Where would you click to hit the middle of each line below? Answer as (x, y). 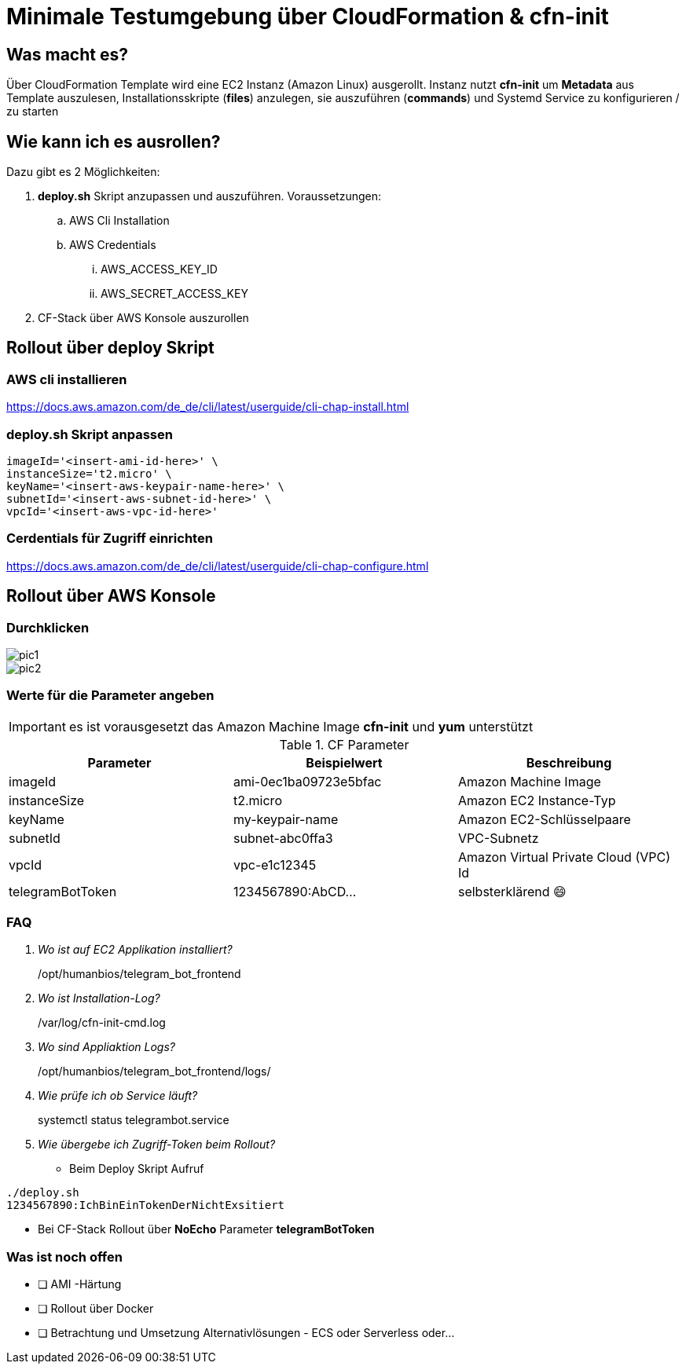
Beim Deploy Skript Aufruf (137, 1169)
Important (37, 726)
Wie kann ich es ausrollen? (114, 141)
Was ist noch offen (64, 1256)
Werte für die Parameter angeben (110, 696)
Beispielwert (344, 762)
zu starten (33, 112)
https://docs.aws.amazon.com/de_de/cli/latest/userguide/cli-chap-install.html (208, 407)
